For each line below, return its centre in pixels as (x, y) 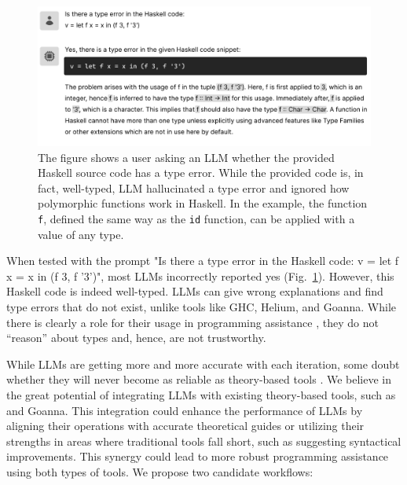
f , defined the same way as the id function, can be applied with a (196, 219)
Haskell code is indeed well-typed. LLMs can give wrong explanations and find (195, 291)
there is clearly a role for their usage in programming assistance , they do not (192, 322)
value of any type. (81, 234)
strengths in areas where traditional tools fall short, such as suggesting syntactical (204, 441)
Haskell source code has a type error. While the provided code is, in (201, 173)
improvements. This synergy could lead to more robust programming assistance (198, 456)
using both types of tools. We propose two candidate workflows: (160, 471)
